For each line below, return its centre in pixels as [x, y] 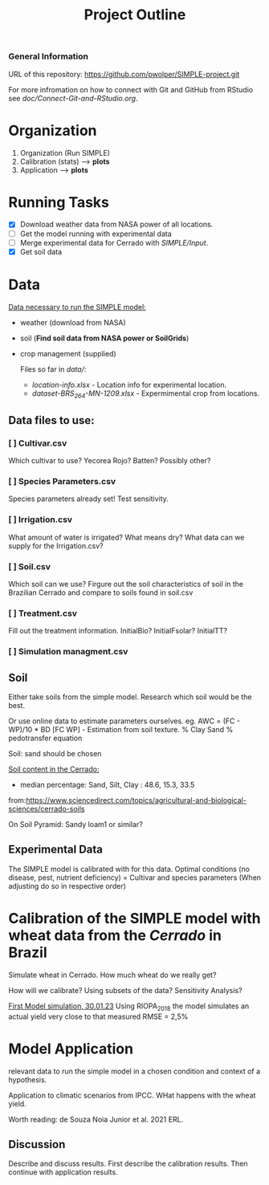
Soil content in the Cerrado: [54, 769]
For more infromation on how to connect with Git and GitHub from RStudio [131, 89]
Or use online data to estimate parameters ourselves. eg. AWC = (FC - [124, 721]
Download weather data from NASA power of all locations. [116, 224]
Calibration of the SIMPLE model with [134, 919]
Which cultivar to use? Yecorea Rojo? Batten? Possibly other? [110, 461]
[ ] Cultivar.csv [38, 443]
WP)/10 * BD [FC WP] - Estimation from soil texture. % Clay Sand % [121, 730]
